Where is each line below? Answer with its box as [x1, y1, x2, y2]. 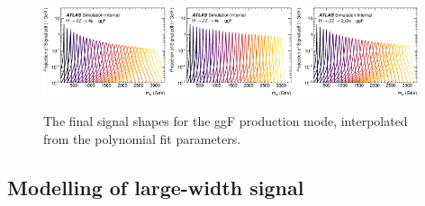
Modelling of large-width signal [7, 173, 304, 201]
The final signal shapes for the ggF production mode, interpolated [43, 112, 408, 130]
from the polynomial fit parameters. [43, 129, 241, 148]
